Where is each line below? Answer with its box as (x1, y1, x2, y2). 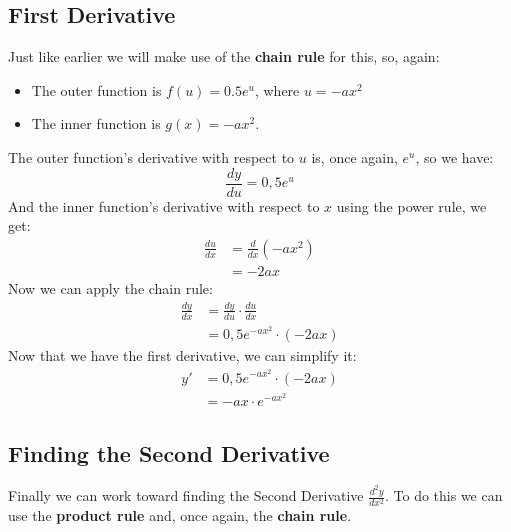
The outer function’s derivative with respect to (8, 146, 295, 167)
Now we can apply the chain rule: (8, 277, 213, 298)
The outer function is (31, 79, 162, 100)
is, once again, (311, 146, 398, 167)
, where (254, 79, 300, 100)
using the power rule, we (336, 195, 487, 216)
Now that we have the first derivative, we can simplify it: (8, 345, 357, 366)
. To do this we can (385, 485, 503, 506)
